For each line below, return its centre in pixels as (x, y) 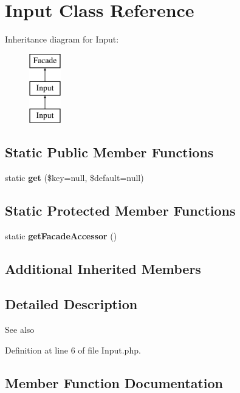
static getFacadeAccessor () (61, 235)
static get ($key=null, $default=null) (74, 177)
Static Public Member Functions (109, 152)
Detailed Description (71, 304)
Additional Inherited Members (103, 268)
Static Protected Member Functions (120, 210)
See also (20, 330)
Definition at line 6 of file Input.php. (73, 350)
